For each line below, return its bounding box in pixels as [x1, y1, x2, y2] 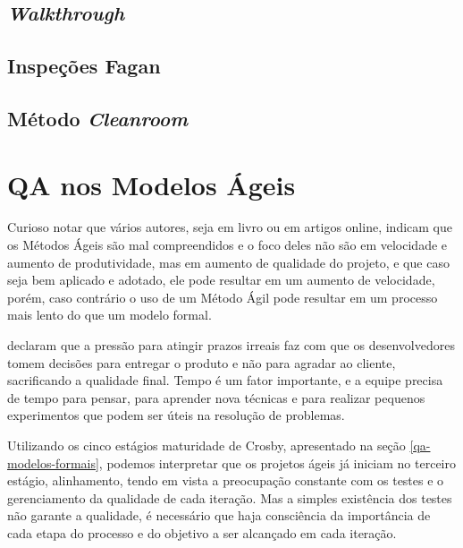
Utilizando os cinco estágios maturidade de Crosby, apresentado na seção [7, 436, 406, 454]
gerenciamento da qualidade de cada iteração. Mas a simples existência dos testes [7, 488, 452, 507]
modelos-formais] [7, 453, 99, 472]
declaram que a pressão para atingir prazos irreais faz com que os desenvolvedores [7, 336, 455, 355]
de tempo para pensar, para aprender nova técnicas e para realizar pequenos [7, 388, 425, 407]
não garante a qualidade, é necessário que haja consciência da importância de [7, 506, 431, 525]
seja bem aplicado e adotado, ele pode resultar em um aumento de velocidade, [7, 270, 435, 289]
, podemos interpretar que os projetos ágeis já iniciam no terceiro [98, 453, 456, 472]
